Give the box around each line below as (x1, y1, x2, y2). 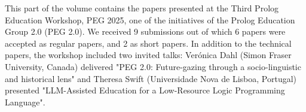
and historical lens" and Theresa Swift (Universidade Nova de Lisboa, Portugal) (5, 72, 297, 84)
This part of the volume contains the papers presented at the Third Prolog (5, 2, 279, 14)
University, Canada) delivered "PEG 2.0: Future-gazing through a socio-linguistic (5, 60, 301, 72)
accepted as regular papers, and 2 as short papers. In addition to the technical (5, 37, 292, 49)
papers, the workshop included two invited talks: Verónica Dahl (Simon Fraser (5, 49, 292, 61)
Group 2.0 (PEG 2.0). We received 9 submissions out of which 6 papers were (5, 25, 286, 38)
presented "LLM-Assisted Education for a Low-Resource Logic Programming (5, 84, 285, 96)
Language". (5, 95, 45, 108)
